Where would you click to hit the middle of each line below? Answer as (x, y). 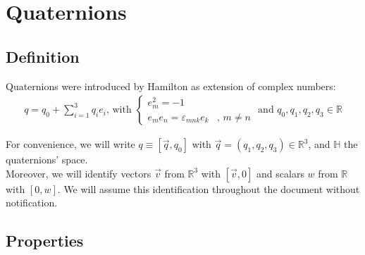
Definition (43, 56)
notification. (32, 203)
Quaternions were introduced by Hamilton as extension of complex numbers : (171, 86)
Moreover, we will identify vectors (79, 173)
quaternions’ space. (47, 160)
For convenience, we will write (70, 144)
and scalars (280, 173)
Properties (45, 241)
